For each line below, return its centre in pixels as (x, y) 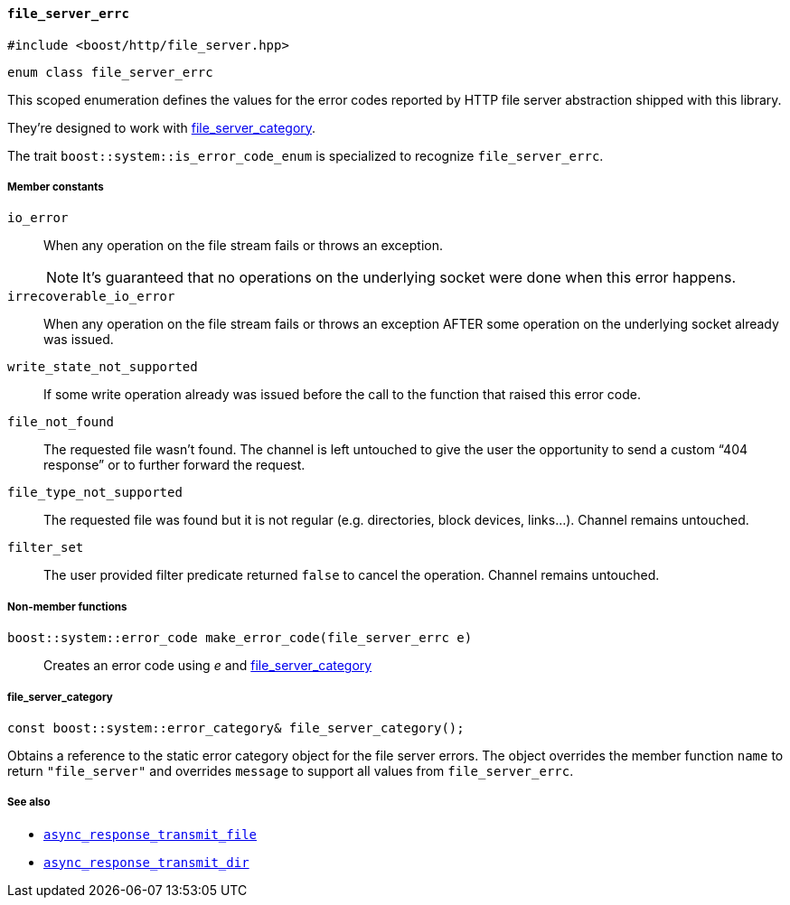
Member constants (56, 187)
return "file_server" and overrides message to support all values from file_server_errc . (291, 770)
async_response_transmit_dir (146, 862)
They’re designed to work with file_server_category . (162, 127)
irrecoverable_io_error (91, 297)
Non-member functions (67, 606)
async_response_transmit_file (150, 834)
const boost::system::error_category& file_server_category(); (236, 728)
